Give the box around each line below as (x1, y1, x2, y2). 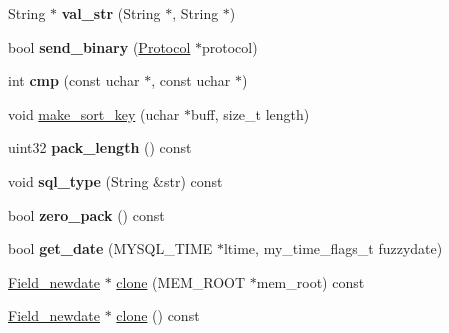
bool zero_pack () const (8, 204, 165, 225)
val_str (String (61, 3, 161, 23)
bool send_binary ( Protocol (8, 36, 191, 57)
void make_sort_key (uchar (8, 103, 180, 124)
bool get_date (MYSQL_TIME (8, 238, 213, 259)
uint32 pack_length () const (8, 137, 192, 158)
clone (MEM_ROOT (116, 271, 246, 292)
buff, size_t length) (190, 103, 310, 124)
